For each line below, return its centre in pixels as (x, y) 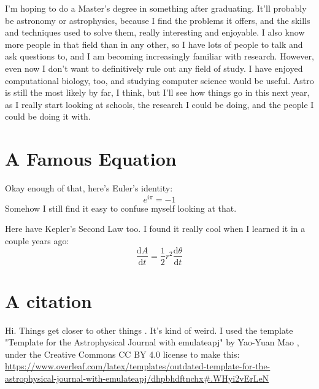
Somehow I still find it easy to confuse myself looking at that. (121, 208)
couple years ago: (37, 240)
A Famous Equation (91, 159)
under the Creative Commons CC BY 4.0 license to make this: (122, 354)
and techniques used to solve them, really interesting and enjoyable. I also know (155, 32)
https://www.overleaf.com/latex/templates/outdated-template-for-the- (138, 366)
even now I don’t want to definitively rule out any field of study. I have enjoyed (154, 68)
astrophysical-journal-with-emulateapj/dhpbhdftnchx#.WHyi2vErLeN (137, 378)
